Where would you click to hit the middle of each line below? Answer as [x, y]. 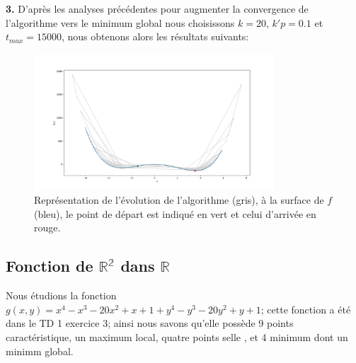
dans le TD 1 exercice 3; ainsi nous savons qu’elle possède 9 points [150, 323]
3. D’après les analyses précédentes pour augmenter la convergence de [157, 8]
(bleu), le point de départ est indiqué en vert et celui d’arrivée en [175, 213]
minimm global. [40, 351]
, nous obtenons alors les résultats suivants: [155, 36]
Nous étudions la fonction [61, 295]
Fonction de [50, 266]
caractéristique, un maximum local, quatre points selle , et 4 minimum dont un [177, 336]
